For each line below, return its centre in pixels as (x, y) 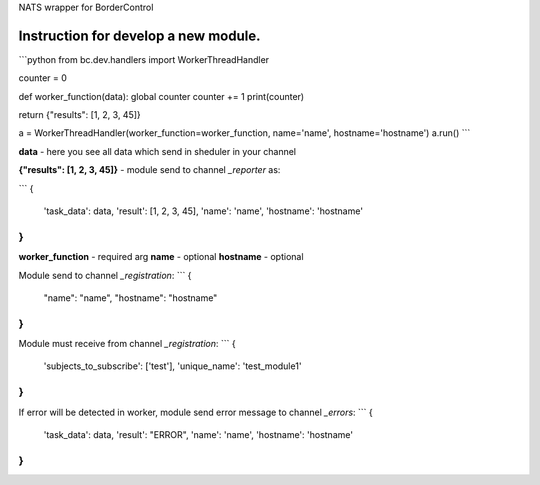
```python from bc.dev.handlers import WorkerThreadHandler (144, 59)
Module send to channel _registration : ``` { (105, 275)
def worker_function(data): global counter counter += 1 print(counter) (161, 96)
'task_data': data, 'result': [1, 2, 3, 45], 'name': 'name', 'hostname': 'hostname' (203, 211)
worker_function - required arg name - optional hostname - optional (161, 257)
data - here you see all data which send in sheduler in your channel (157, 151)
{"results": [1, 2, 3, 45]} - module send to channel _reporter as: (149, 170)
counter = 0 (42, 78)
